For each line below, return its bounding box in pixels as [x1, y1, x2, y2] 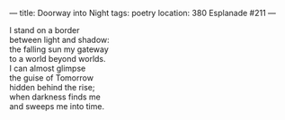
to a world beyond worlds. [9, 54, 106, 64]
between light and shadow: [9, 35, 110, 45]
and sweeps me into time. [9, 101, 105, 111]
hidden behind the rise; [9, 82, 95, 92]
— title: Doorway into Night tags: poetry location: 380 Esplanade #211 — [9, 8, 277, 18]
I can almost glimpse [9, 63, 86, 73]
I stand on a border [9, 25, 80, 35]
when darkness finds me [9, 91, 102, 102]
